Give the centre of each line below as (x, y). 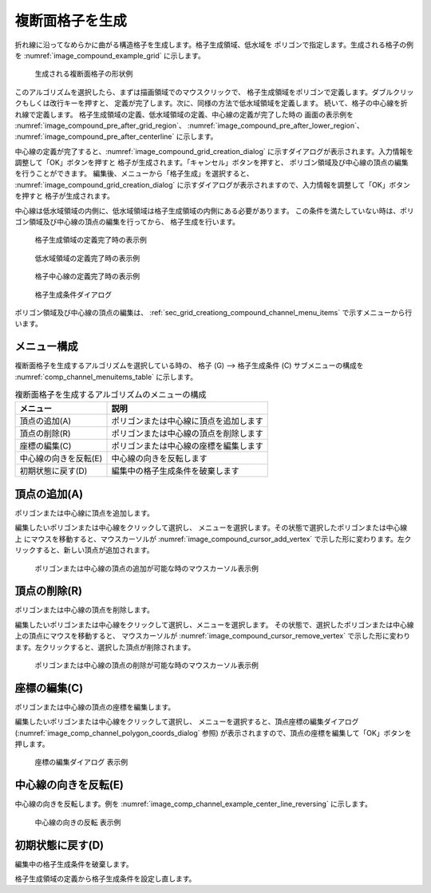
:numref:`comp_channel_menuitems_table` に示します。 (106, 377)
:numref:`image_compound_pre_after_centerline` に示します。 (116, 136)
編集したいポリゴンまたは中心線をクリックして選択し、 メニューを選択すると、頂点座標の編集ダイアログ (187, 721)
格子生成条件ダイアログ (73, 294)
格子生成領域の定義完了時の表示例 (91, 240)
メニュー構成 (46, 347)
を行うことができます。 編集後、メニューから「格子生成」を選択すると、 (134, 174)
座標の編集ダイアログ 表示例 (81, 762)
